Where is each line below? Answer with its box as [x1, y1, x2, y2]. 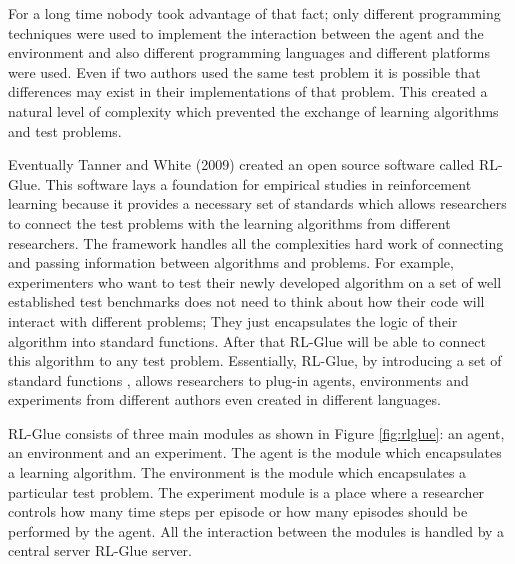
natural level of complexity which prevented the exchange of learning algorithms [8, 100, 499, 121]
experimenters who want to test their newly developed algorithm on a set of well [8, 271, 502, 292]
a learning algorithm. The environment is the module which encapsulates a [8, 462, 467, 483]
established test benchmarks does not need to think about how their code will [8, 291, 485, 312]
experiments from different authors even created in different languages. [8, 389, 441, 410]
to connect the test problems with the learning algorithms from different [8, 212, 451, 233]
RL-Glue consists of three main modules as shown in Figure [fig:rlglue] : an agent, [8, 422, 505, 443]
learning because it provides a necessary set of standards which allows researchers [8, 193, 507, 214]
